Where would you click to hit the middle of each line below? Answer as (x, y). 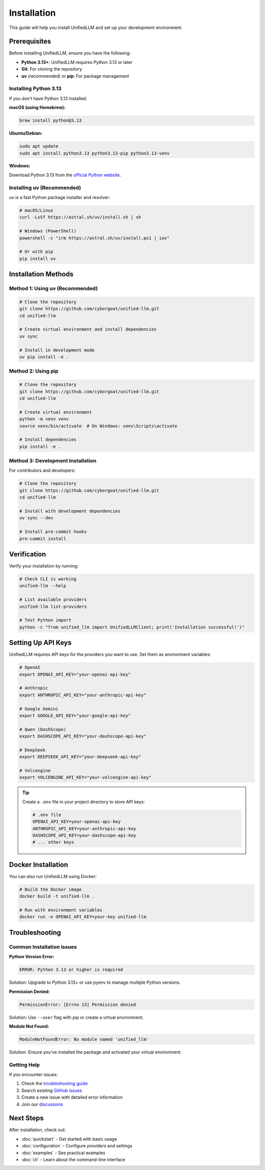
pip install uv (38, 258)
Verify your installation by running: (44, 566)
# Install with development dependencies (70, 511)
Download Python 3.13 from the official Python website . (65, 175)
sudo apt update (39, 146)
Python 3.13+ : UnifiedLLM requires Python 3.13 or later (77, 62)
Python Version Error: (32, 957)
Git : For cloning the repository (52, 69)
